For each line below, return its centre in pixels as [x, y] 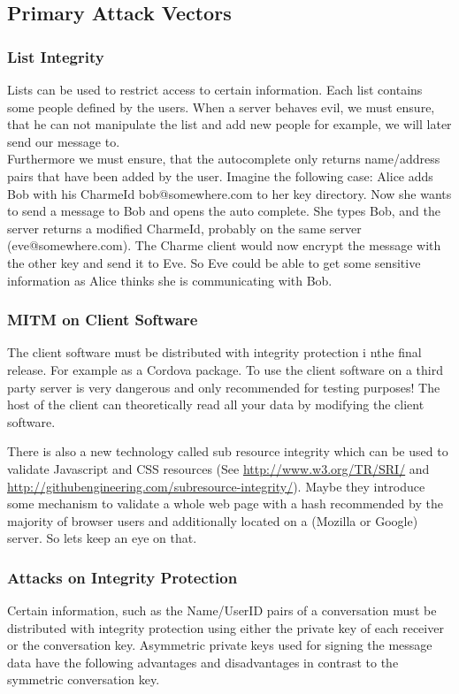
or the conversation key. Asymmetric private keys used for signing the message [220, 645]
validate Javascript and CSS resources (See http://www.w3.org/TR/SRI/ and [218, 468]
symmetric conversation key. [84, 679]
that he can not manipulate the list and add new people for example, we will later [229, 124]
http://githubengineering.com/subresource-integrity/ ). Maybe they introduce [216, 486]
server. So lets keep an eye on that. [102, 538]
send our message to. [64, 141]
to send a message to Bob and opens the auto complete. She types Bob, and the [224, 211]
